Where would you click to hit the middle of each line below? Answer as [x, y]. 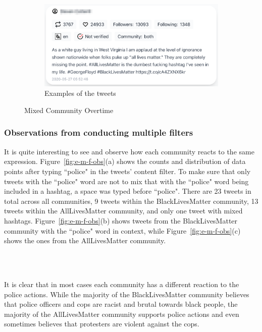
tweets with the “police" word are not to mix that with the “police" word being [126, 181]
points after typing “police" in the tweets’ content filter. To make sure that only [127, 171]
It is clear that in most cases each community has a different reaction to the [122, 284]
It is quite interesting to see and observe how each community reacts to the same [129, 151]
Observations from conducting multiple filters [99, 132]
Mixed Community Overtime [69, 110]
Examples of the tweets [80, 93]
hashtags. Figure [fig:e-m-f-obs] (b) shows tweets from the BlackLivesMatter [121, 220]
